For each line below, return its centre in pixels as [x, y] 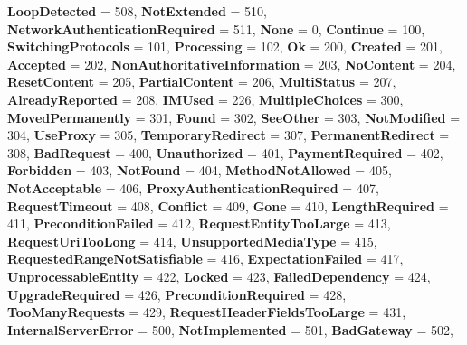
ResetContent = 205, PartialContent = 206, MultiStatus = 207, [202, 82]
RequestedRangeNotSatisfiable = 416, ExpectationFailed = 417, [205, 259]
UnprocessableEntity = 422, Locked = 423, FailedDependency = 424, [219, 276]
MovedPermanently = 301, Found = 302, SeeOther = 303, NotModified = [234, 117]
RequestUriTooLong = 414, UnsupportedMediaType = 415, [192, 241]
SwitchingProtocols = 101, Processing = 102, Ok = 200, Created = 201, [225, 47]
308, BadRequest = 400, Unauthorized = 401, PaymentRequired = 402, [225, 152]
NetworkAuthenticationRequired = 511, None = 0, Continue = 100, [216, 28]
